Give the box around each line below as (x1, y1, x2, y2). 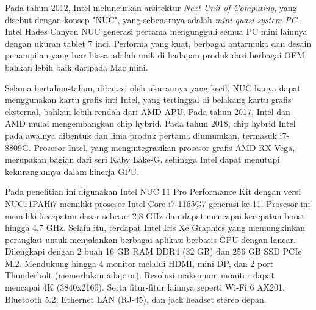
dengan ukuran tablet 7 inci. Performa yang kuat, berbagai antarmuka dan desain (5, 37, 312, 49)
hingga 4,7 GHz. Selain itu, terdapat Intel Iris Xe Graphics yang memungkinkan (5, 221, 306, 234)
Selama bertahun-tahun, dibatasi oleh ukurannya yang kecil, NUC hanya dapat (5, 81, 301, 94)
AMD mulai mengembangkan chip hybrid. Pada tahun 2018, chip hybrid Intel (5, 117, 296, 130)
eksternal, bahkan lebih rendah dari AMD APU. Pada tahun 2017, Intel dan (5, 105, 290, 118)
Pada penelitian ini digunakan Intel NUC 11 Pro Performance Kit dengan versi (5, 185, 301, 198)
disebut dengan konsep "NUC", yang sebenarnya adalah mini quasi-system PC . (5, 13, 300, 26)
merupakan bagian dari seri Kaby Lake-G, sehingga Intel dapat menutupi (5, 153, 280, 166)
